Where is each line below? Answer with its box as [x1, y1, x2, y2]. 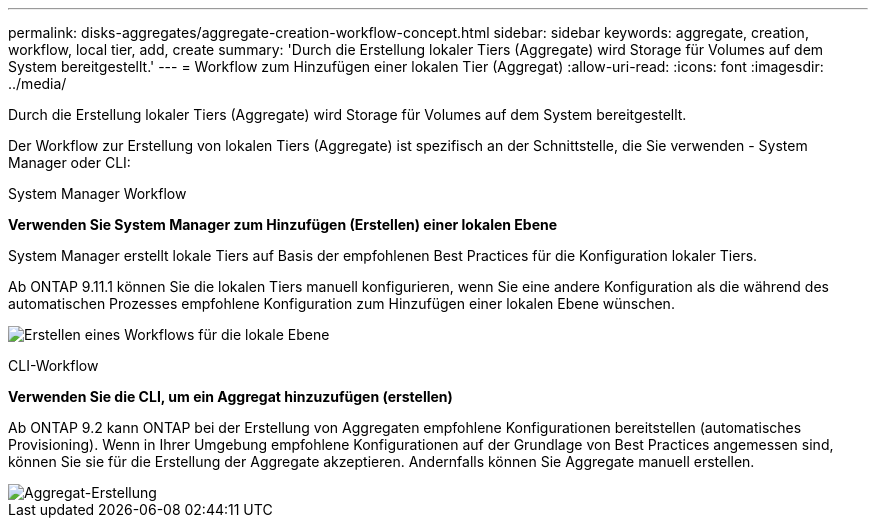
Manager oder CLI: [8, 154, 131, 171]
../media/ [8, 75, 67, 92]
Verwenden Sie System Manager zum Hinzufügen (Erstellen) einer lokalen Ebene [8, 216, 558, 233]
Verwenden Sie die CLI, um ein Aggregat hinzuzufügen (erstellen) [8, 388, 453, 405]
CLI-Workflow [8, 357, 99, 374]
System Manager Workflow [8, 185, 187, 202]
